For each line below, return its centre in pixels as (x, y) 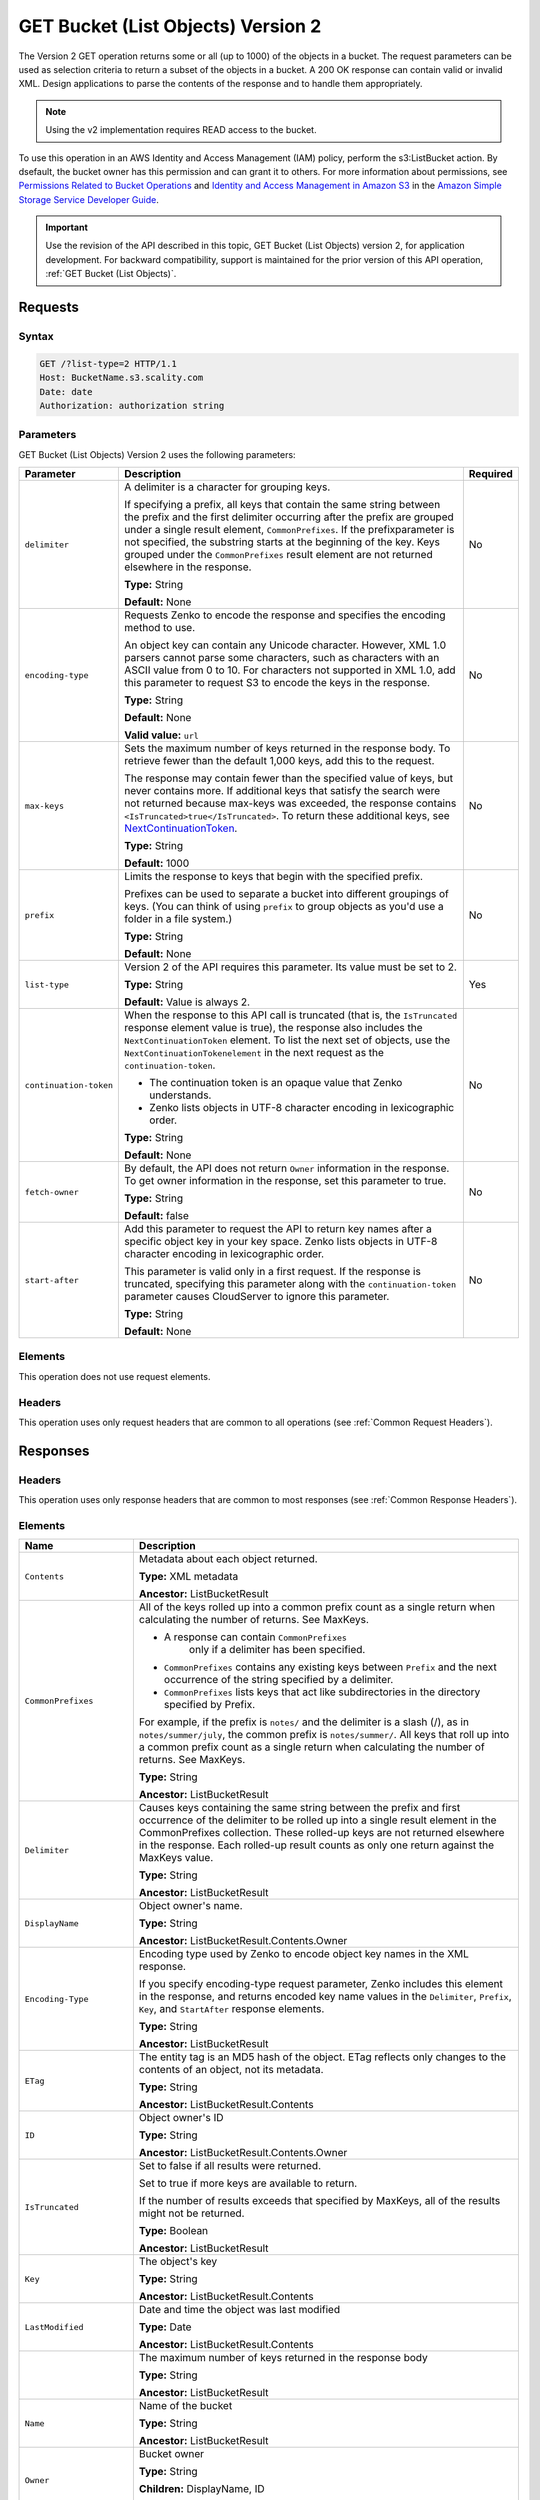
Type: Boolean (173, 2231)
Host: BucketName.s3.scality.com (121, 378)
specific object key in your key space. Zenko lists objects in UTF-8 (281, 1242)
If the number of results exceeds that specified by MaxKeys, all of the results (319, 2201)
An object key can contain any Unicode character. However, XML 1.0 (285, 645)
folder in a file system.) (178, 919)
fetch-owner (51, 1191)
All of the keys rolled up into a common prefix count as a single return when (316, 1607)
